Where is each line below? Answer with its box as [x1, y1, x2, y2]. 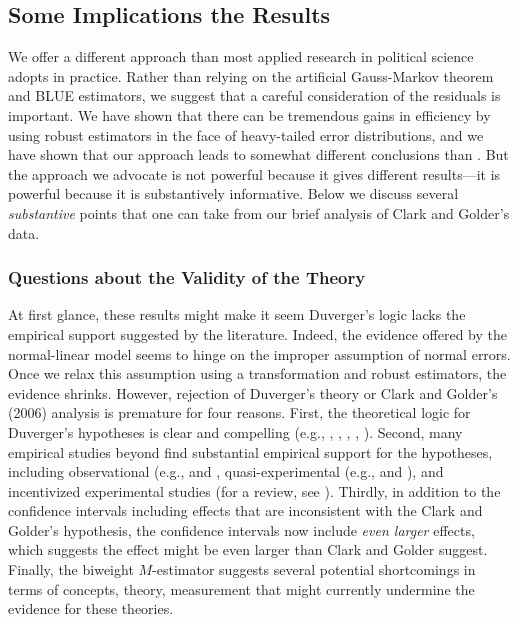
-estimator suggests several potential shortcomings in [152, 559, 476, 580]
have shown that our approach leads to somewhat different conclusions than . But [8, 144, 509, 165]
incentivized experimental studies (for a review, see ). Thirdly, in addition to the [8, 480, 501, 501]
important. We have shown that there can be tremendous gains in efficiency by [8, 104, 491, 125]
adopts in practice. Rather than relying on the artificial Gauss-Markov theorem [8, 65, 494, 86]
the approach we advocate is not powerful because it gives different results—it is [8, 163, 501, 184]
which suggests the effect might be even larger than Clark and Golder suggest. [8, 539, 488, 560]
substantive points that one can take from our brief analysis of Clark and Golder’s [8, 202, 510, 223]
